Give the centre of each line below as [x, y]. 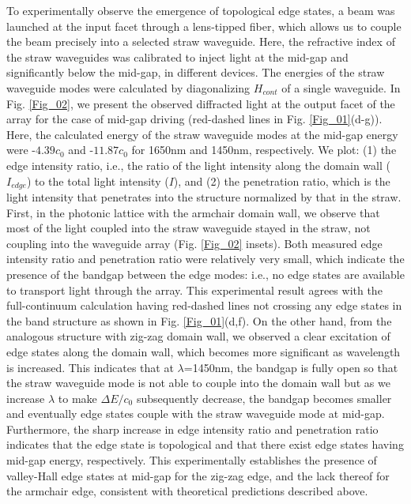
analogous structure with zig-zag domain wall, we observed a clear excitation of [198, 336]
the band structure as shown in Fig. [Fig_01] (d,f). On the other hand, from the [199, 320]
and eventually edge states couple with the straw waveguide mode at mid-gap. [196, 414]
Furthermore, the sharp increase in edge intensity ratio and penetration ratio [192, 429]
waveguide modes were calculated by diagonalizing [128, 87]
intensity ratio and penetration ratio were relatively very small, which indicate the [205, 259]
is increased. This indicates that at [90, 367]
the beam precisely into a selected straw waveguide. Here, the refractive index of [201, 41]
